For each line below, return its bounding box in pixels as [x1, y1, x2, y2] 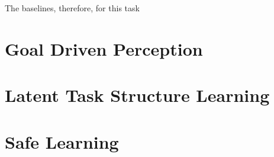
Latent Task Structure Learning [5, 83, 270, 107]
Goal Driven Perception [5, 36, 203, 60]
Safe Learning [5, 129, 119, 153]
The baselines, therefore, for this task [5, 2, 140, 14]
